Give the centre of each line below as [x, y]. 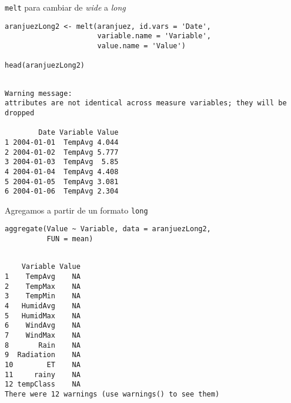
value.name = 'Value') [141, 46]
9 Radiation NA [43, 355]
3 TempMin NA [43, 296]
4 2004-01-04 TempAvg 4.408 [62, 171]
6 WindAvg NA [43, 326]
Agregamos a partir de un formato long [76, 210]
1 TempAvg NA [43, 277]
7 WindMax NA [43, 336]
